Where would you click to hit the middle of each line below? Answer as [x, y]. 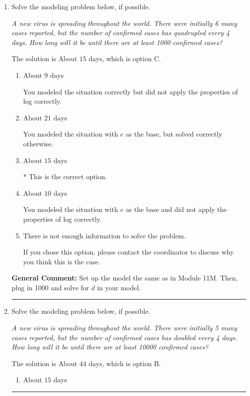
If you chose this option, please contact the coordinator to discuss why [128, 252]
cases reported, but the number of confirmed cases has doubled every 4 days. [124, 337]
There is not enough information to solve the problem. [104, 236]
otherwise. [38, 143]
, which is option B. [132, 363]
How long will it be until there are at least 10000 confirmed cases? [110, 347]
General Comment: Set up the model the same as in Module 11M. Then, [125, 278]
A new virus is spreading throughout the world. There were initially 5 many [124, 328]
